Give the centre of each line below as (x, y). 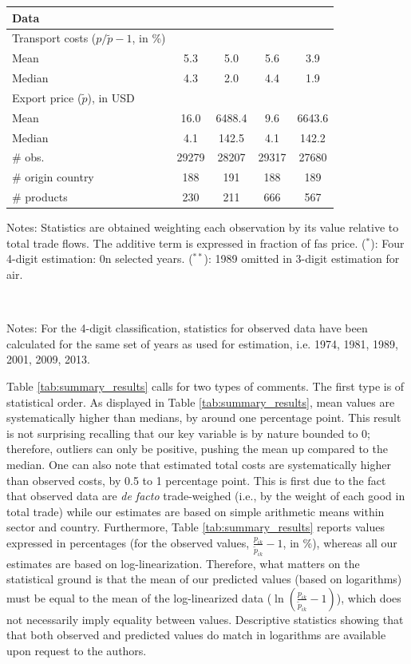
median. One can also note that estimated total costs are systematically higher (199, 464)
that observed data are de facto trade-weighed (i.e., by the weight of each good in (206, 496)
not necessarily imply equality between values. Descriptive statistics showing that (205, 619)
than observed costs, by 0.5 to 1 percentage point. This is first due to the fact (196, 480)
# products (40, 197)
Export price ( (47, 97)
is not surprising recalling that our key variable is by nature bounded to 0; (188, 433)
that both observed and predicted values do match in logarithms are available (196, 635)
